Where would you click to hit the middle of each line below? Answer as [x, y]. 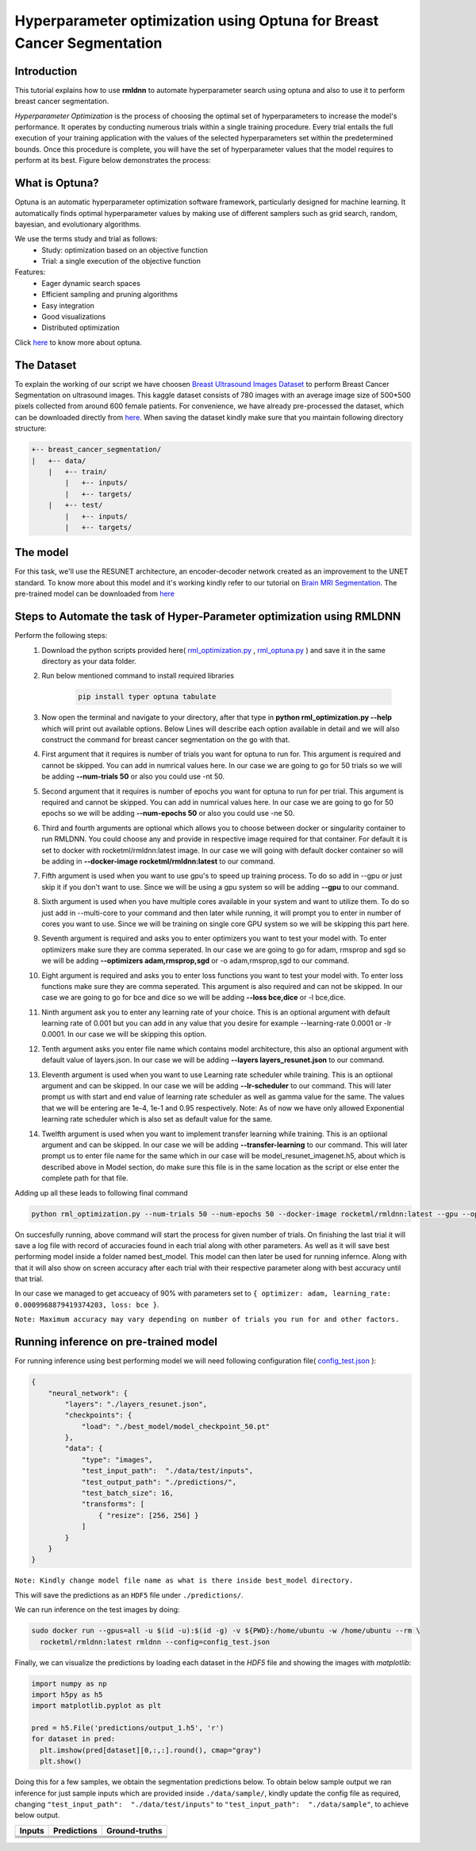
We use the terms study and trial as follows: [86, 239]
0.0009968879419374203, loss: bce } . [87, 1304]
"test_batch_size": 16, [128, 1493]
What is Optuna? [57, 183]
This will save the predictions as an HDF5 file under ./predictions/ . [129, 1595]
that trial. [29, 1279]
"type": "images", [117, 1459]
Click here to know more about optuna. [78, 342]
